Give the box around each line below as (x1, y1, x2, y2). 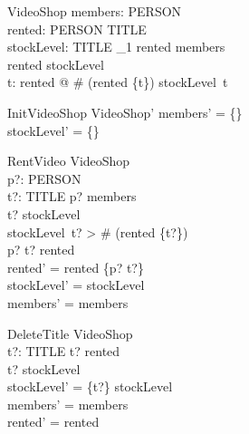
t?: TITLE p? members (7, 187, 137, 206)
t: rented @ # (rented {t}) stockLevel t (7, 72, 228, 92)
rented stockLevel (7, 54, 104, 73)
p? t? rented (7, 240, 75, 259)
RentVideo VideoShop (7, 151, 130, 170)
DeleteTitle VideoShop (7, 323, 133, 342)
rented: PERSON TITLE (7, 19, 147, 38)
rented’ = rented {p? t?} (7, 257, 144, 276)
